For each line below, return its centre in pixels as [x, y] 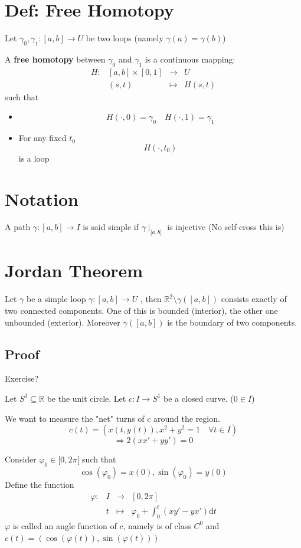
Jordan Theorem [74, 270]
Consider [21, 459]
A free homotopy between [55, 59]
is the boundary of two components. [232, 322]
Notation [42, 198]
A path [18, 227]
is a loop [34, 158]
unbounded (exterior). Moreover [63, 322]
